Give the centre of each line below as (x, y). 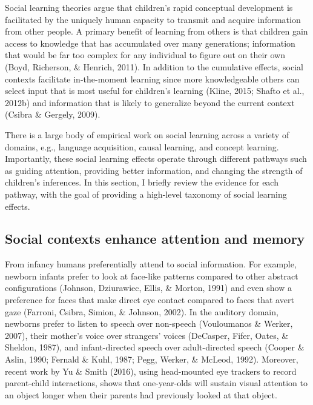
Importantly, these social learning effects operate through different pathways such (156, 159)
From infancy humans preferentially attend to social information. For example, (151, 264)
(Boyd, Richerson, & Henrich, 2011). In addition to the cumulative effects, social (154, 66)
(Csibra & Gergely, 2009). (53, 114)
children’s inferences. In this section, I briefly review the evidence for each (142, 182)
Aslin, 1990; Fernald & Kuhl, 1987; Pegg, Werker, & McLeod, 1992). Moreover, (152, 359)
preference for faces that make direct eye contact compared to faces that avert (150, 300)
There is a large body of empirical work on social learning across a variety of (147, 134)
